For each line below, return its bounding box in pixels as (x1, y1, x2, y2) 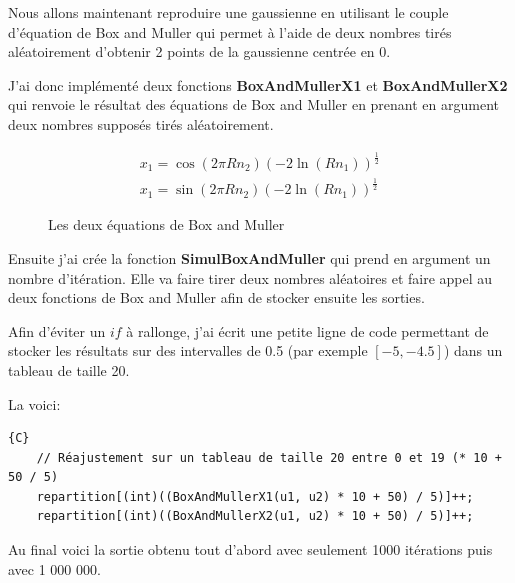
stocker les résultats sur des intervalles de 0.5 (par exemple (8, 340, 368, 361)
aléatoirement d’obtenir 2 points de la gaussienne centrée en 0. (8, 41, 391, 62)
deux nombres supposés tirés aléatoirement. (8, 113, 274, 134)
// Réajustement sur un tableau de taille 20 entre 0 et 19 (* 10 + (36, 450, 502, 465)
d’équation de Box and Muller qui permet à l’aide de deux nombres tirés (8, 21, 452, 42)
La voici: (8, 393, 61, 414)
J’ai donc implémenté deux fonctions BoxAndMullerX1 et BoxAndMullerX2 (8, 74, 508, 95)
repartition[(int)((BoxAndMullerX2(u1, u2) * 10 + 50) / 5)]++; (36, 509, 474, 524)
